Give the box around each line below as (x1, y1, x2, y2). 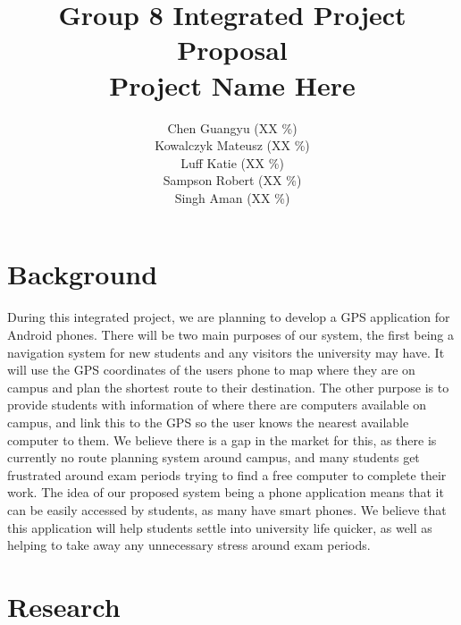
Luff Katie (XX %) (180, 153, 284, 172)
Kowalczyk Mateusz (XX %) (155, 136, 310, 155)
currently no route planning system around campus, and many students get (7, 448, 420, 467)
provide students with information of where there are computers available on (7, 395, 427, 414)
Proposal (177, 31, 288, 68)
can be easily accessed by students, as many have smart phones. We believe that (7, 500, 447, 519)
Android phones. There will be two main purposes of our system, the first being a (7, 325, 454, 343)
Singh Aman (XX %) (174, 188, 290, 207)
